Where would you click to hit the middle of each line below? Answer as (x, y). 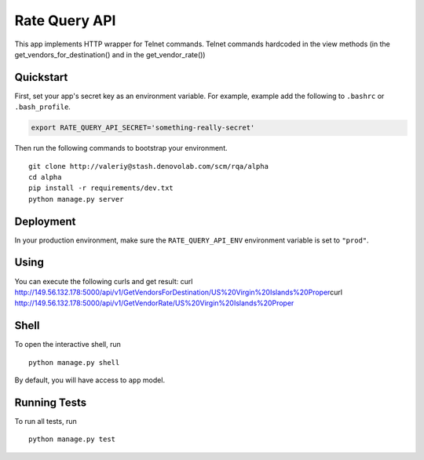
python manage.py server (76, 199)
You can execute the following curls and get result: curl (104, 281)
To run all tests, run (46, 421)
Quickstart (41, 77)
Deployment (45, 221)
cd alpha (45, 177)
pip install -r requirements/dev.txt (101, 188)
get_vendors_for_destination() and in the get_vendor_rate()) (110, 54)
